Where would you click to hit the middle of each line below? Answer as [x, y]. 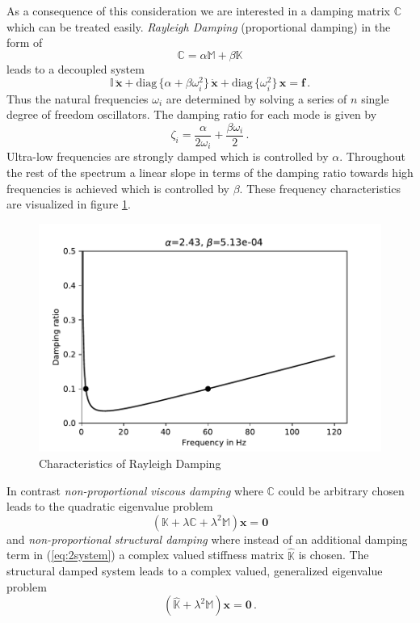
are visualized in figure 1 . [69, 204]
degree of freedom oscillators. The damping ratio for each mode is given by [192, 114]
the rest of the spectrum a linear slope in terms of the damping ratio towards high [210, 172]
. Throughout [373, 156]
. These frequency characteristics [320, 188]
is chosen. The [334, 555]
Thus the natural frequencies [78, 98]
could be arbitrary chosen [341, 490]
